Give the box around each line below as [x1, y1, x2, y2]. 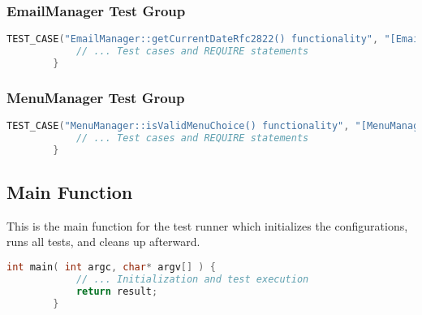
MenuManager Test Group [6, 87, 185, 107]
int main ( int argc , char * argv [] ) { [6, 261, 216, 274]
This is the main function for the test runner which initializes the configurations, [6, 217, 408, 234]
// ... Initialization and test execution [75, 273, 309, 285]
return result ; [75, 285, 158, 297]
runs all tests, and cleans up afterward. [6, 233, 200, 250]
